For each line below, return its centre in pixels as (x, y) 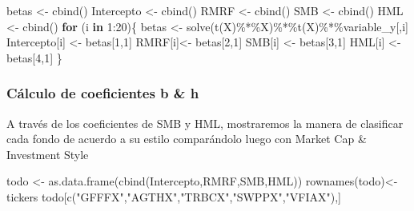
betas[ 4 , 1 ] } (34, 57)
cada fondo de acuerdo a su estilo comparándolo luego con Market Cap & (187, 139)
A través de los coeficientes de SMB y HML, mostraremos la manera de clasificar (205, 123)
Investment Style (48, 154)
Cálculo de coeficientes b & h (103, 93)
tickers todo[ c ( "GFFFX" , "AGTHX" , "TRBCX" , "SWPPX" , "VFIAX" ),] (174, 196)
